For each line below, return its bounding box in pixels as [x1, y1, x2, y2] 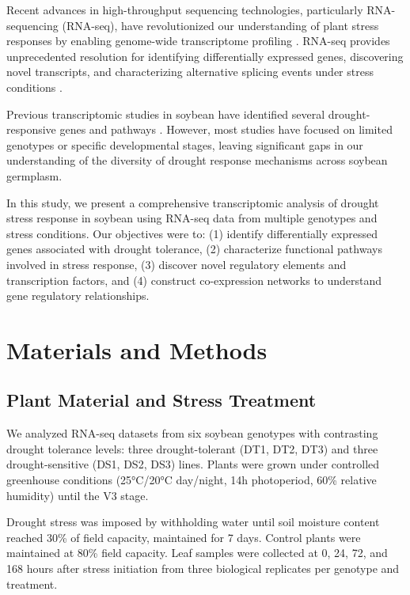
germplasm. [6, 167, 63, 184]
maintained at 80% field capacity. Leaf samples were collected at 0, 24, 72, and [6, 544, 388, 561]
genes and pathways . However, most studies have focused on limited [59, 121, 393, 138]
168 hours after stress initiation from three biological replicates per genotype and [6, 560, 400, 577]
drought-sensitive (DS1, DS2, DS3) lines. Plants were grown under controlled [6, 456, 380, 472]
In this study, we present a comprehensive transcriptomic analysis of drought [6, 194, 379, 210]
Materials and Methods [6, 333, 268, 366]
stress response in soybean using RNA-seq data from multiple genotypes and [6, 210, 378, 226]
